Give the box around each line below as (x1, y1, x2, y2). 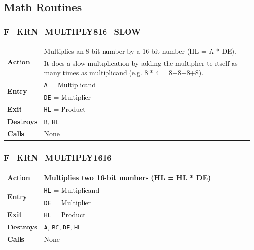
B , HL (44, 116, 59, 126)
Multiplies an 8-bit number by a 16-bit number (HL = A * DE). (44, 45, 236, 56)
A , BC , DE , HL (44, 222, 82, 232)
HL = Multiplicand (44, 185, 100, 195)
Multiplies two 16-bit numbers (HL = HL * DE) (44, 172, 211, 183)
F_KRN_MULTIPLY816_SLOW (4, 25, 141, 37)
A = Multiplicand (44, 80, 96, 90)
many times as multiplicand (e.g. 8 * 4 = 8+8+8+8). (44, 67, 204, 78)
